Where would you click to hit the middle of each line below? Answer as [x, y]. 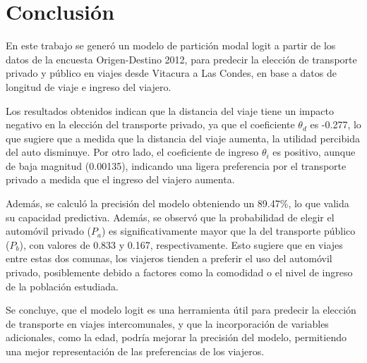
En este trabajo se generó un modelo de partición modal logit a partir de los [171, 45]
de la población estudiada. [62, 286]
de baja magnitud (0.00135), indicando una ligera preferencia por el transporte [176, 165]
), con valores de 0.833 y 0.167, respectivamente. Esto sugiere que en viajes [181, 244]
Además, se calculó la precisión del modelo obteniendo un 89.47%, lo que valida [178, 203]
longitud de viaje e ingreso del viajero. [89, 86]
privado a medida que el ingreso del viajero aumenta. [120, 179]
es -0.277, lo [336, 124]
